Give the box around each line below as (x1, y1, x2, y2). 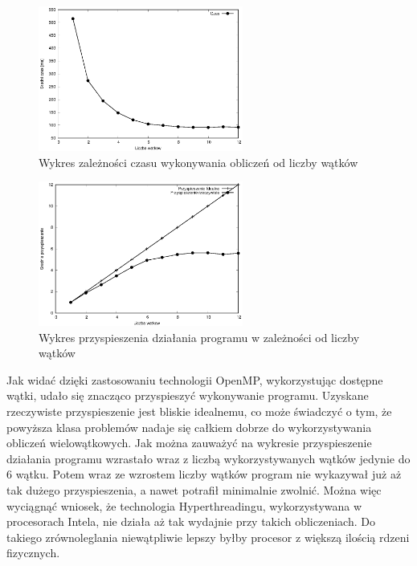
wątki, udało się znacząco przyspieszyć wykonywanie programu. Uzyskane (6, 387, 369, 404)
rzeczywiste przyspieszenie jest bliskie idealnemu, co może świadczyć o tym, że (6, 403, 392, 419)
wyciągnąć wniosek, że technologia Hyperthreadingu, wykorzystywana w (6, 497, 362, 514)
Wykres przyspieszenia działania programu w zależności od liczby (39, 328, 360, 345)
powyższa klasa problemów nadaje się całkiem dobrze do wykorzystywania (6, 418, 372, 435)
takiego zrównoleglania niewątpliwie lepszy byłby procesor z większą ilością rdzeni (6, 528, 410, 545)
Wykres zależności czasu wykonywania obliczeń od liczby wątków (39, 153, 358, 170)
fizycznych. (6, 544, 60, 561)
